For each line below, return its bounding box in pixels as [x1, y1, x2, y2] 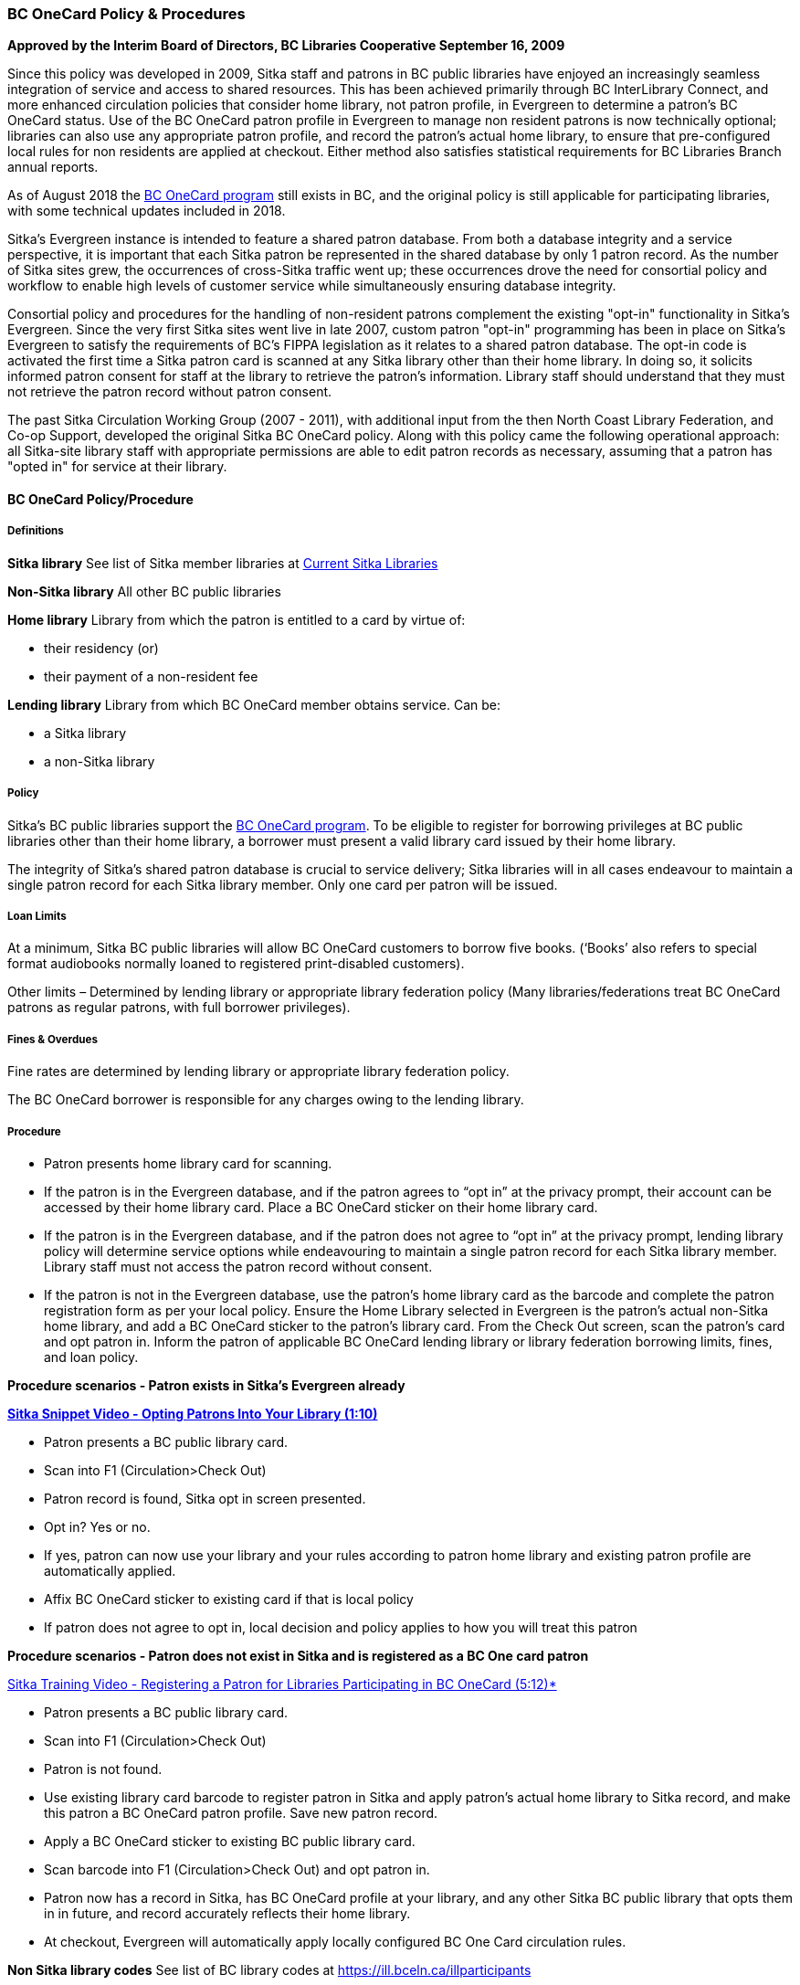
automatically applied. [44, 1562, 176, 1578]
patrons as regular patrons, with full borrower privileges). [7, 999, 351, 1016]
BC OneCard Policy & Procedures [7, 5, 246, 23]
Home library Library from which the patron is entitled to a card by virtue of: [7, 611, 466, 628]
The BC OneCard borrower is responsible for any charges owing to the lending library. [7, 1092, 524, 1108]
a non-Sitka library [44, 753, 155, 769]
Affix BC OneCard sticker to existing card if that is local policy [44, 1590, 414, 1607]
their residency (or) [44, 639, 159, 656]
